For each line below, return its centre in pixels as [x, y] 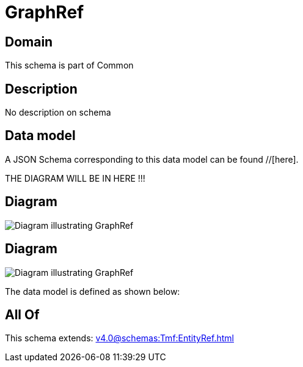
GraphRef [45, 12]
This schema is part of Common [69, 65]
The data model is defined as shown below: [93, 291]
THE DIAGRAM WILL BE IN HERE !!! [75, 178]
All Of [22, 314]
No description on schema [58, 113]
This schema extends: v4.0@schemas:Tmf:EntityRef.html [119, 338]
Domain [29, 42]
